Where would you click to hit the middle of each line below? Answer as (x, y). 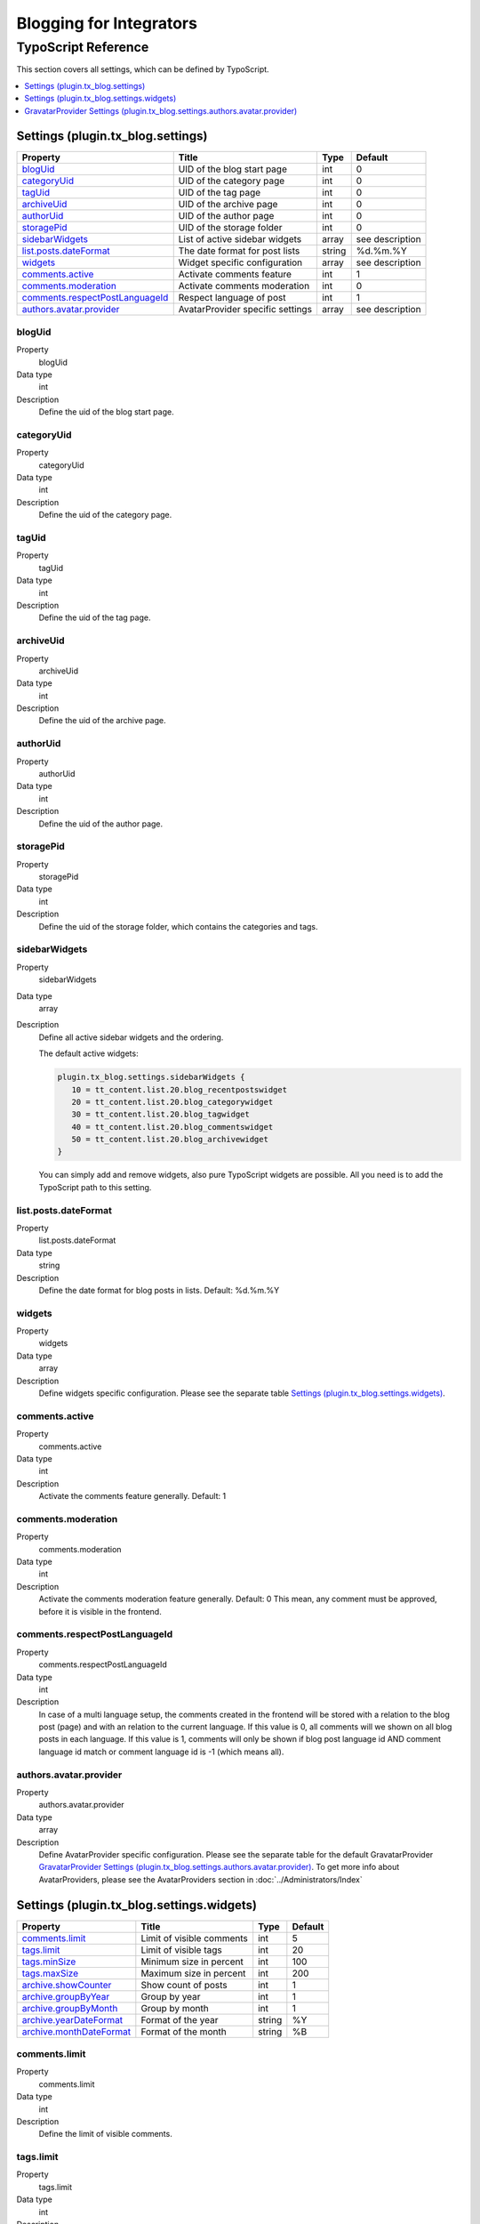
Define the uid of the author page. (101, 824)
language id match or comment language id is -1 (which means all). (161, 1752)
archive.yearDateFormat (72, 2019)
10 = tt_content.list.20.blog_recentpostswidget (180, 1089)
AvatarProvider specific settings (245, 310)
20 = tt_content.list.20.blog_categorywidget (172, 1102)
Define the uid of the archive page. (102, 721)
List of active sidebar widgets (240, 239)
